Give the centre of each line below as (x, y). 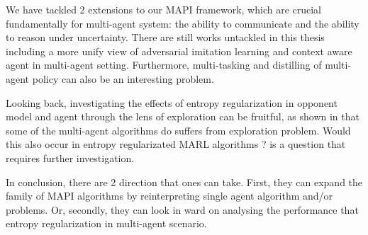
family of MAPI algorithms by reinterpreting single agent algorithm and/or (169, 196)
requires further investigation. (70, 157)
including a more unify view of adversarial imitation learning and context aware (179, 51)
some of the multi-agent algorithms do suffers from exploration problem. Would (178, 130)
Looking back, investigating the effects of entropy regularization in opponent (172, 102)
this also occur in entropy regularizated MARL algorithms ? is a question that (176, 144)
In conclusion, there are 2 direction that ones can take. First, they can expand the (184, 182)
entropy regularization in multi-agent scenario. (106, 223)
